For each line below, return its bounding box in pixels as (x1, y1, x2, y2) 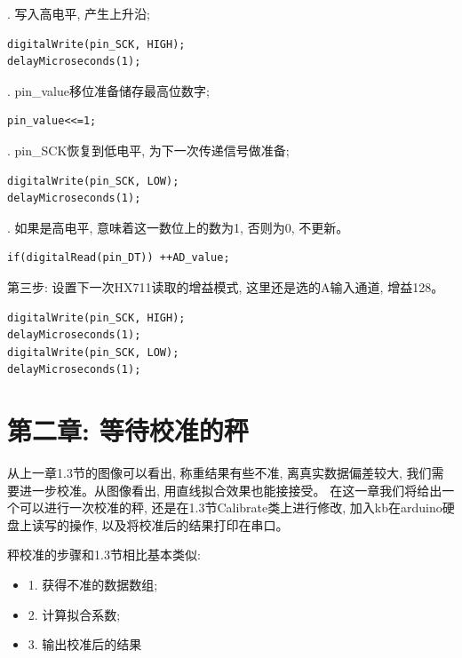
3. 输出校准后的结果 (28, 635, 142, 654)
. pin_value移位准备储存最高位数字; (7, 81, 210, 99)
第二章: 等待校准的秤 (7, 412, 249, 448)
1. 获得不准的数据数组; (28, 575, 158, 593)
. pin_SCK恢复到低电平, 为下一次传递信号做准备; (7, 140, 290, 159)
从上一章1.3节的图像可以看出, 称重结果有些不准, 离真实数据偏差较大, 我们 (7, 464, 432, 482)
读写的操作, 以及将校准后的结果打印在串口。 (31, 515, 289, 534)
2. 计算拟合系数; (28, 605, 121, 623)
